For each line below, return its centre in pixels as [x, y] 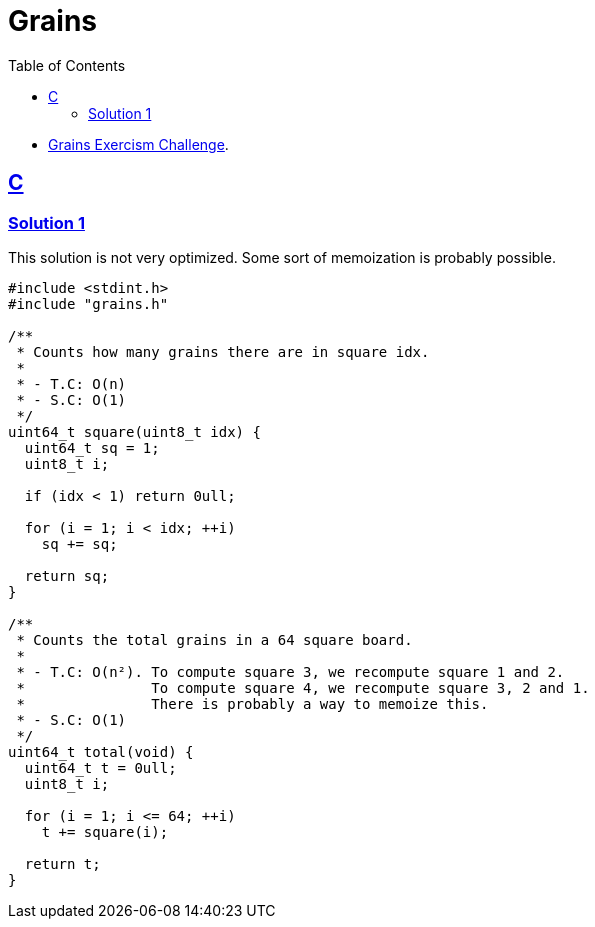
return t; [62, 863]
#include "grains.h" [88, 303]
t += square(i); [105, 831]
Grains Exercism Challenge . [138, 144]
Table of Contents [67, 65]
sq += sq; [79, 543]
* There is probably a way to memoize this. [252, 703]
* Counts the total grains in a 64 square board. [214, 639]
